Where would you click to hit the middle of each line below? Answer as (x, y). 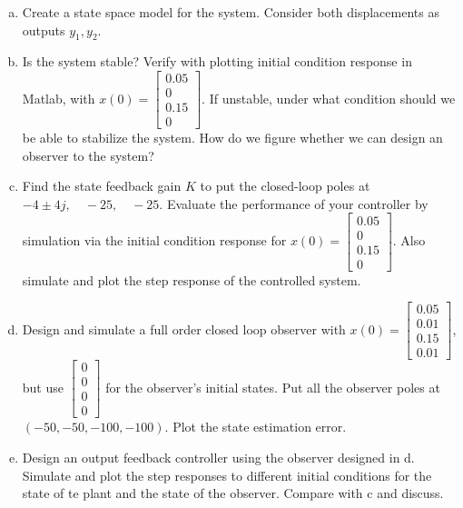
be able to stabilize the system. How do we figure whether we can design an (232, 138)
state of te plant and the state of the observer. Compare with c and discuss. (233, 493)
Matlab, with (59, 98)
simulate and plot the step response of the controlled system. (192, 279)
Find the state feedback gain (102, 186)
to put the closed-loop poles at (285, 186)
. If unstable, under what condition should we (329, 98)
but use (43, 387)
